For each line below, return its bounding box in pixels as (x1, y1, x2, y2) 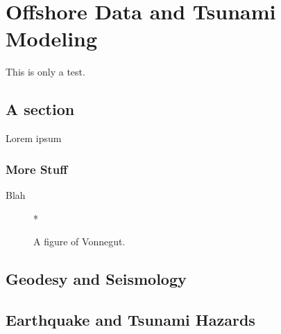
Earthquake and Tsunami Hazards (6, 308, 255, 330)
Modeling (6, 24, 98, 53)
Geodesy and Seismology (6, 268, 187, 290)
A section (6, 98, 75, 120)
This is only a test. (6, 64, 85, 79)
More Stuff (6, 160, 68, 177)
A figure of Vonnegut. (33, 234, 126, 249)
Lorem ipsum (6, 131, 62, 146)
